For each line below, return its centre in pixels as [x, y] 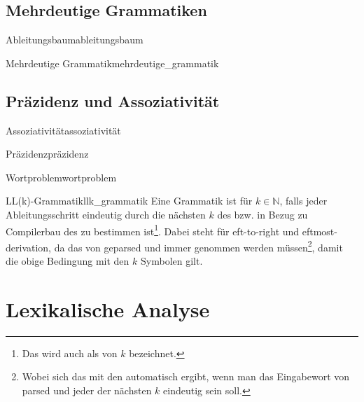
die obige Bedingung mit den [68, 261]
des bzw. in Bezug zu [262, 214]
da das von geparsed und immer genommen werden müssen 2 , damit [198, 246]
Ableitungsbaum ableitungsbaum [75, 40]
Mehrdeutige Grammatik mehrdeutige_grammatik [112, 63]
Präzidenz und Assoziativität [113, 100]
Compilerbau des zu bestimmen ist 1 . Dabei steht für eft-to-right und [153, 230]
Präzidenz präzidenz [47, 154]
